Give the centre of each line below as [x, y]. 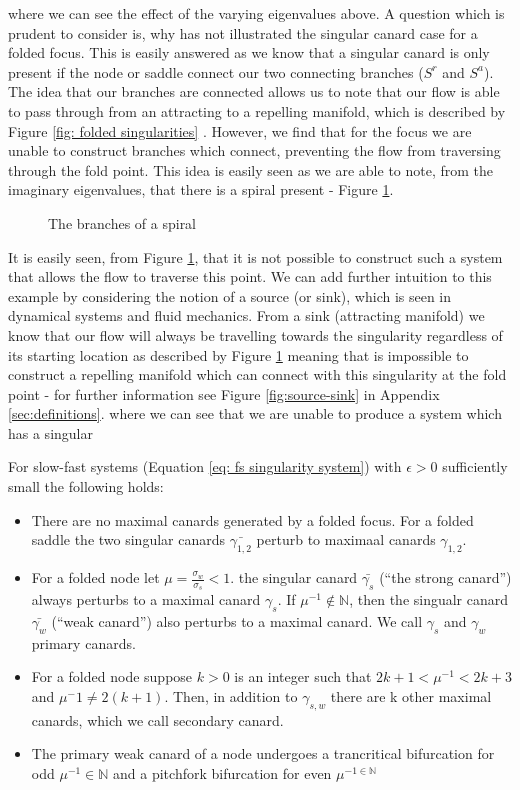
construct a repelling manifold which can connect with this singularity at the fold [257, 374]
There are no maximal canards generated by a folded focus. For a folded [252, 519]
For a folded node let [95, 577]
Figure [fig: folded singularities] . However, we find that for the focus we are [240, 130]
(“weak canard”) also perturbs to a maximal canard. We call [237, 621]
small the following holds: [86, 486]
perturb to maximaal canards [346, 539]
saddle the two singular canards [128, 539]
